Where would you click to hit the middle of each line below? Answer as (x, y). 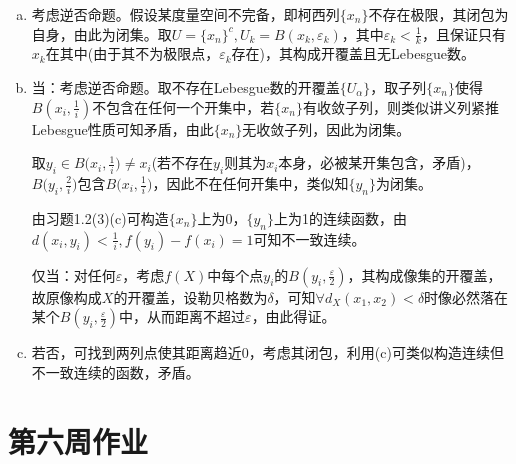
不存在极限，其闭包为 (438, 14)
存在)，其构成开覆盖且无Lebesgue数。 (353, 53)
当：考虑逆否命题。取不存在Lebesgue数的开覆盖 (185, 87)
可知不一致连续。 (309, 238)
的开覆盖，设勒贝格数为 (190, 296)
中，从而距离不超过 (182, 316)
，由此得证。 (293, 316)
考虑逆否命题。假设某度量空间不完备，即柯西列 (185, 14)
